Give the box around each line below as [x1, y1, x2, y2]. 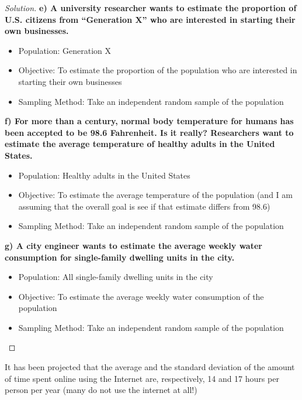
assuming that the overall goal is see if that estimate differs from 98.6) [18, 200, 270, 212]
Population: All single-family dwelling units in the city [18, 271, 213, 283]
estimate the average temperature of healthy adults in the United [5, 138, 275, 150]
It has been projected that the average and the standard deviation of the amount [5, 361, 295, 373]
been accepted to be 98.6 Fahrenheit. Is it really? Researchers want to [5, 126, 294, 138]
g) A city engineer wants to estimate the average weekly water [5, 239, 262, 251]
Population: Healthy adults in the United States [18, 169, 190, 181]
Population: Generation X [18, 44, 112, 56]
